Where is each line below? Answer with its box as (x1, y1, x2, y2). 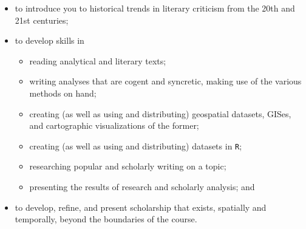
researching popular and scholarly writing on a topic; (29, 160, 226, 173)
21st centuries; (15, 13, 69, 26)
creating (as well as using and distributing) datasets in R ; (29, 139, 242, 152)
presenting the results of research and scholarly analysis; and (29, 180, 255, 193)
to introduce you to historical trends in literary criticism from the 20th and (15, 2, 295, 14)
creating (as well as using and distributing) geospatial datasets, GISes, (29, 107, 291, 120)
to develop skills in (15, 34, 84, 47)
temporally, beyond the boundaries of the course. (15, 213, 197, 225)
